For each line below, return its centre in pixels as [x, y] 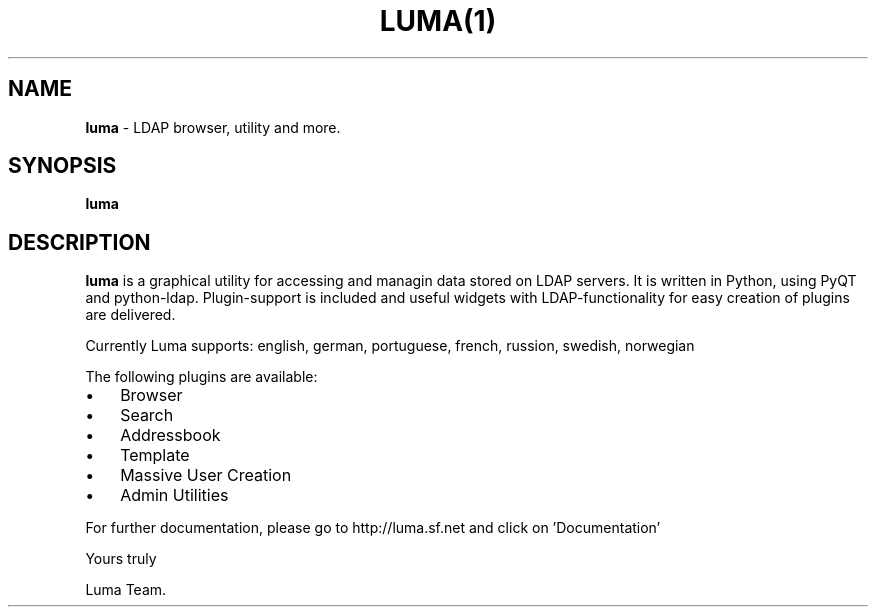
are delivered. [130, 315]
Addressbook [170, 435]
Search [147, 415]
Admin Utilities [174, 495]
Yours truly [121, 559]
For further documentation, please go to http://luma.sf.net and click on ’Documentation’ [373, 528]
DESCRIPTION [79, 242]
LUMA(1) [438, 21]
